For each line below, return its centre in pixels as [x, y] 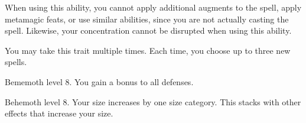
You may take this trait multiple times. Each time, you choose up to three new [148, 50]
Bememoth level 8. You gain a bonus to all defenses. [99, 81]
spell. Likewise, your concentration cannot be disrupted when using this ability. [148, 30]
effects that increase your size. [59, 113]
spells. [16, 62]
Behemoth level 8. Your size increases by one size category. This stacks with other [153, 101]
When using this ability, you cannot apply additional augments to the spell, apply [153, 7]
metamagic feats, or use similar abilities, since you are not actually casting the [147, 19]
